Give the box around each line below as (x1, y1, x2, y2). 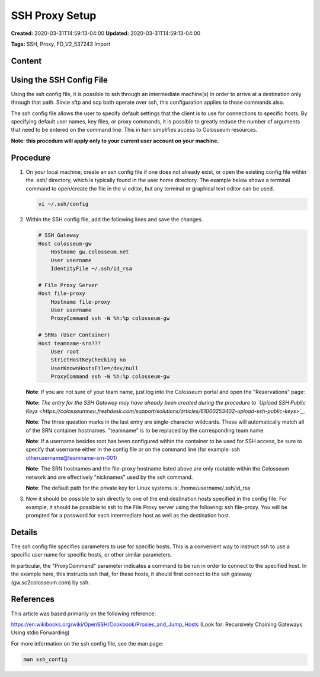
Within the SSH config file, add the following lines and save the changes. (25, 216, 203, 223)
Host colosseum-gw (38, 240, 92, 247)
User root (50, 348, 79, 355)
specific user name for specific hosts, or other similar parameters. (11, 551, 172, 558)
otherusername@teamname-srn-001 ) (25, 454, 118, 461)
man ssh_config (23, 656, 68, 663)
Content (11, 56, 42, 66)
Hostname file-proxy (50, 298, 111, 305)
